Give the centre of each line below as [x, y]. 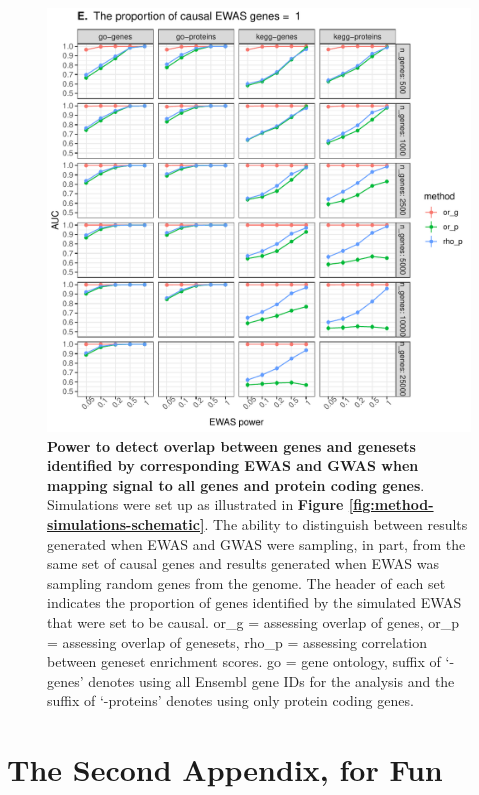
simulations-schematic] [126, 523]
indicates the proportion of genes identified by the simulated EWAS [254, 602]
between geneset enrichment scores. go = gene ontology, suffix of [244, 661]
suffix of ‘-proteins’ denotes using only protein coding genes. [230, 700]
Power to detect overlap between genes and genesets [231, 445]
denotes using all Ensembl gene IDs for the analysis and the [271, 680]
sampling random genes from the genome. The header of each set [246, 582]
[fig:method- [391, 504]
